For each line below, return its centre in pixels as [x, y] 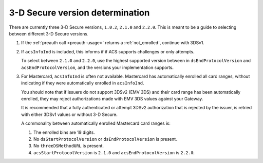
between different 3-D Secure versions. [49, 33]
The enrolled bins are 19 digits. [64, 132]
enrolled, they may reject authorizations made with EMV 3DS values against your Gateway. [112, 99]
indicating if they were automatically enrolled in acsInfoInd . [83, 83]
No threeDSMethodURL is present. [69, 146]
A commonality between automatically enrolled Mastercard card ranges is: [96, 123]
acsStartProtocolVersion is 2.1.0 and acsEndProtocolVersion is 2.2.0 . [114, 152]
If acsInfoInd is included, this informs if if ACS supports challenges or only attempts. [108, 51]
